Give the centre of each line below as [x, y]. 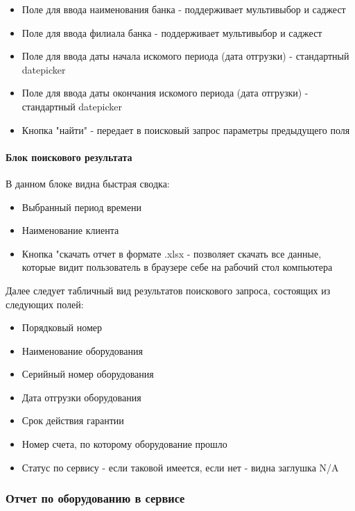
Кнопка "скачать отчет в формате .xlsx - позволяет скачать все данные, [172, 253]
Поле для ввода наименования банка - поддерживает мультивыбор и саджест [184, 9]
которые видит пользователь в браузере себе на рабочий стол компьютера [177, 267]
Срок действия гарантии [73, 420]
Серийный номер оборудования [88, 374]
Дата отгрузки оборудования [81, 397]
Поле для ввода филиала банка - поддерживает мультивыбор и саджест [172, 32]
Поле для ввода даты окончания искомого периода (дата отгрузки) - [165, 93]
